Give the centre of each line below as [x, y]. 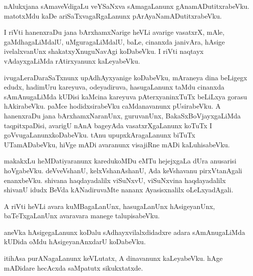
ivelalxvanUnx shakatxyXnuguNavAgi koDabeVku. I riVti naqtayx [104, 51]
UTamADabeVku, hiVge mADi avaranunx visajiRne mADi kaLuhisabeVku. [117, 144]
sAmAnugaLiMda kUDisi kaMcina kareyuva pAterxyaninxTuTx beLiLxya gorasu [126, 96]
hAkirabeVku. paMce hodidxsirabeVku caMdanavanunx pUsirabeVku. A [112, 106]
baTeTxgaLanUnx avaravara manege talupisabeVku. [82, 216]
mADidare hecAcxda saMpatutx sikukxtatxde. [74, 267]
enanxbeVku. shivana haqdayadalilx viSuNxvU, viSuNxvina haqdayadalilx [115, 180]
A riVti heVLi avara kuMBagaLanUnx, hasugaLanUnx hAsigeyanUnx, [109, 206]
